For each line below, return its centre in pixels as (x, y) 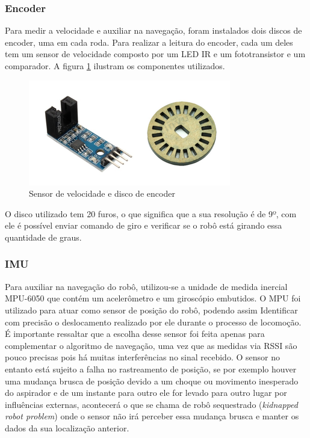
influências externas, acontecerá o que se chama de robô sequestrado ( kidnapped (151, 404)
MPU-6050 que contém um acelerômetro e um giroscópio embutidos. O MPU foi (153, 298)
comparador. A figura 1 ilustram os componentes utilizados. (115, 66)
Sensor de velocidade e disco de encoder (102, 193)
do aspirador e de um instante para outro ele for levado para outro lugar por (146, 393)
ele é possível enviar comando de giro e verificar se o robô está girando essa (144, 225)
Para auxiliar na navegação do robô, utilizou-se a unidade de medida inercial (146, 286)
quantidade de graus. (43, 237)
